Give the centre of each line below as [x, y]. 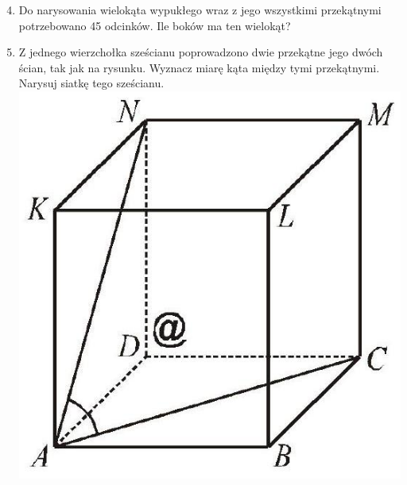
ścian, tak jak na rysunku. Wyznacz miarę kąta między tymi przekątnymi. [199, 67]
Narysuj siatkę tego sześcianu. [91, 83]
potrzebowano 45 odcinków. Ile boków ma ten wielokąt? [155, 25]
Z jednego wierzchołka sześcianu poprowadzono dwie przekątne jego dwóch [201, 52]
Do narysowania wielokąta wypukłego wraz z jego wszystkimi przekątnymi [200, 10]
